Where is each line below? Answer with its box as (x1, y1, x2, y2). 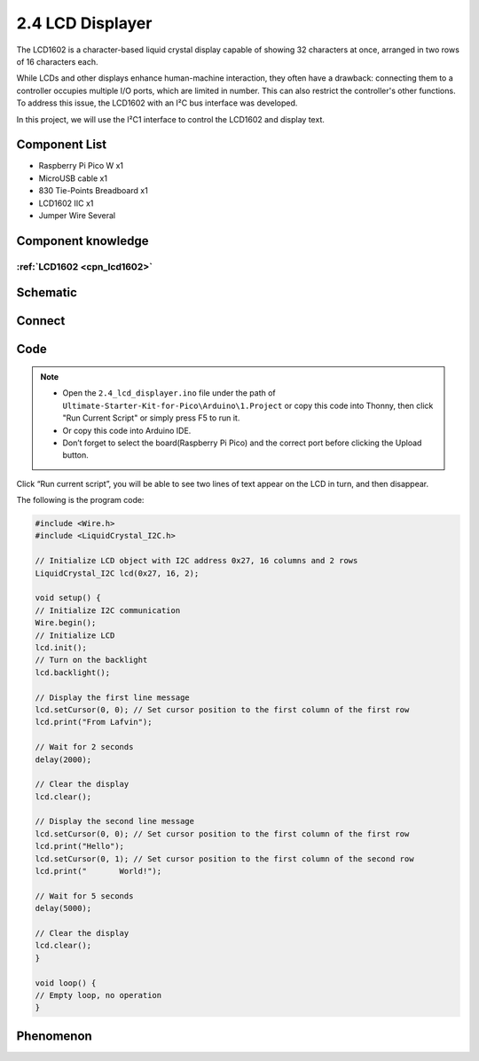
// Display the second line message (35, 816, 195, 827)
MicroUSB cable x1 (38, 173, 108, 184)
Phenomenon (16, 1028, 92, 1043)
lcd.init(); (35, 643, 88, 652)
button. (62, 450, 89, 460)
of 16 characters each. (16, 56, 98, 67)
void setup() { (35, 593, 101, 603)
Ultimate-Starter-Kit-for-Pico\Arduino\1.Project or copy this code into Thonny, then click (62, 400, 434, 411)
